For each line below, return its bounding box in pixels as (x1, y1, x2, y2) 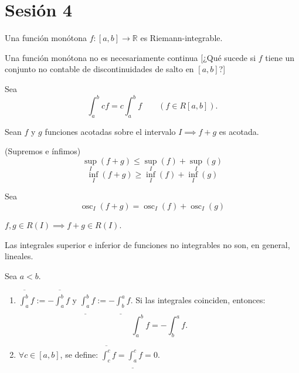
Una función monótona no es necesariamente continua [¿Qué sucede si (5, 51, 256, 63)
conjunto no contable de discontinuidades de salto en (5, 63, 194, 75)
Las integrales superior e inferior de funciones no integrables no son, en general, (5, 238, 290, 250)
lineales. (5, 250, 33, 262)
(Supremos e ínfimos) (5, 145, 81, 157)
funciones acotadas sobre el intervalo (45, 125, 176, 137)
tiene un (265, 51, 295, 63)
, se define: (60, 348, 98, 360)
